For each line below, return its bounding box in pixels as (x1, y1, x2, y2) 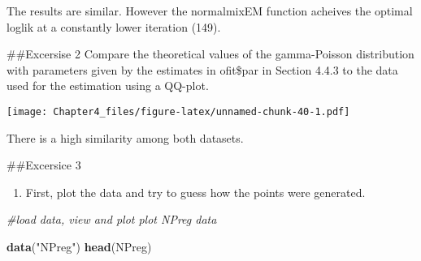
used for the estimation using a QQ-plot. (7, 77, 209, 94)
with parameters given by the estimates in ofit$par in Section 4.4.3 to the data (7, 61, 398, 78)
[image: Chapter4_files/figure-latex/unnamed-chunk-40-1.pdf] (7, 105, 350, 118)
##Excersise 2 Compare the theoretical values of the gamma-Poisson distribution (7, 45, 414, 62)
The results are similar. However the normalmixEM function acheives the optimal (7, 2, 413, 19)
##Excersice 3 (7, 156, 81, 173)
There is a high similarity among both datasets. (7, 129, 244, 146)
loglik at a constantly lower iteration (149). (7, 18, 221, 35)
